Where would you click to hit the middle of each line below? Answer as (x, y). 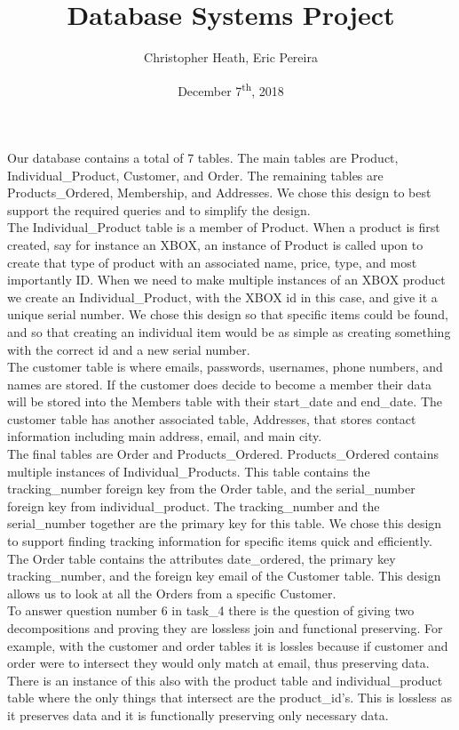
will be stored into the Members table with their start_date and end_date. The (225, 401)
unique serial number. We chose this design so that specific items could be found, (228, 314)
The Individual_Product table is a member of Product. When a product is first (224, 227)
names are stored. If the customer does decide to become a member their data (219, 384)
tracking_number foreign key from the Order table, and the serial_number (211, 489)
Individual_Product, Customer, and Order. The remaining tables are (195, 175)
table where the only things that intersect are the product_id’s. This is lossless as (230, 698)
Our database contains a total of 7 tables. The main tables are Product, (203, 157)
